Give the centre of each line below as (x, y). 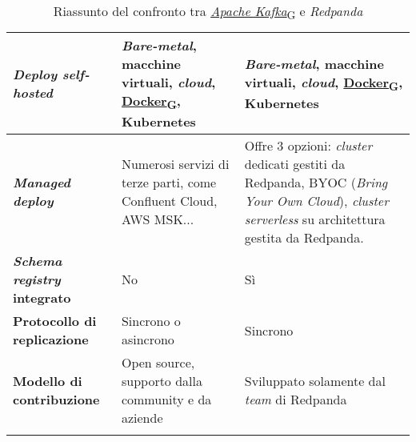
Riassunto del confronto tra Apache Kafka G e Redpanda (208, 12)
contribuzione (56, 400)
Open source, (158, 363)
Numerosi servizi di (175, 164)
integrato (42, 298)
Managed (42, 183)
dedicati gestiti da (295, 164)
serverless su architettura (315, 219)
